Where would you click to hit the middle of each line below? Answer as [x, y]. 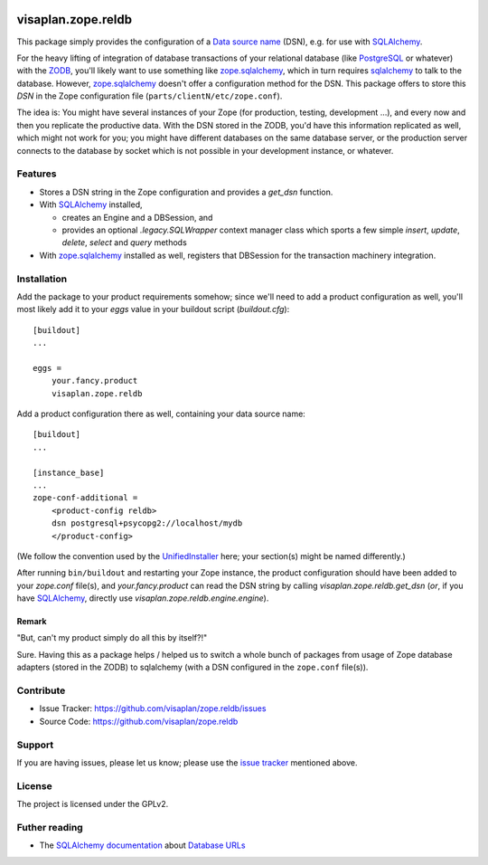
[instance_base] [69, 472]
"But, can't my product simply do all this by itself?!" [112, 638]
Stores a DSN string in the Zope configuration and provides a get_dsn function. [186, 192]
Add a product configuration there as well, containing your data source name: [161, 413]
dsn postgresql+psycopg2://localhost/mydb [147, 523]
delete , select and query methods [124, 242]
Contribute [41, 690]
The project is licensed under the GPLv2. [93, 804]
